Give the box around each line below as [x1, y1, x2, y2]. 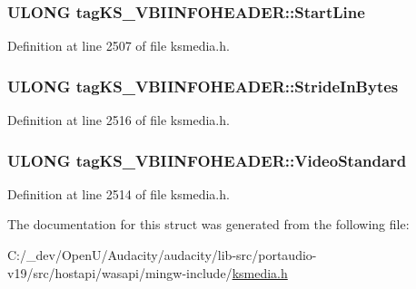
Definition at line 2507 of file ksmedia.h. [7, 36, 230, 55]
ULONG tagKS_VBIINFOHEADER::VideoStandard [7, 149, 407, 171]
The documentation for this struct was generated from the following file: [7, 215, 410, 234]
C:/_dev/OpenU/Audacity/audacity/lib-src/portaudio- [7, 246, 317, 265]
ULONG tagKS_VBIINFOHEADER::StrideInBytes [7, 74, 399, 97]
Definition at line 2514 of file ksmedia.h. [7, 184, 230, 203]
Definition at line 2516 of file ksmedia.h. [7, 111, 230, 130]
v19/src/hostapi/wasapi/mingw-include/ [7, 263, 233, 282]
